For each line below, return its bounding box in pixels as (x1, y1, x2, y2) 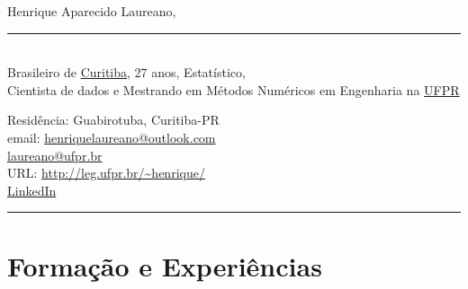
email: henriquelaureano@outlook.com (7, 127, 216, 146)
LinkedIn (7, 180, 57, 199)
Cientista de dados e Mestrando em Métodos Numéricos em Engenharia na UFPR (7, 80, 460, 99)
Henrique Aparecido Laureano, (7, 2, 176, 20)
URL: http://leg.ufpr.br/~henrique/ (7, 163, 205, 182)
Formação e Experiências (7, 247, 322, 284)
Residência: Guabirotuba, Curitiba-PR (7, 110, 220, 129)
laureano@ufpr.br (7, 145, 103, 164)
